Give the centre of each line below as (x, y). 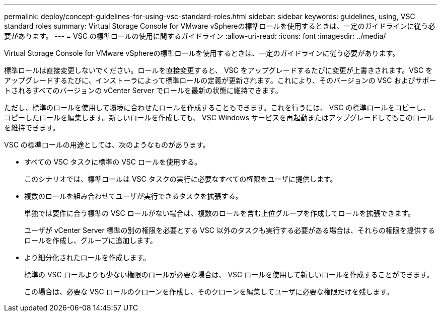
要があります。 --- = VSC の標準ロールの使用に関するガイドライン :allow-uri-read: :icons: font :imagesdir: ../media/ (195, 36)
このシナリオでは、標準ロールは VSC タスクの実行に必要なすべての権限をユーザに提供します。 (181, 179)
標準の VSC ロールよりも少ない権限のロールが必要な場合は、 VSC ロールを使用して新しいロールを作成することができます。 (229, 274)
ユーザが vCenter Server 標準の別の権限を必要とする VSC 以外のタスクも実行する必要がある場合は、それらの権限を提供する (230, 230)
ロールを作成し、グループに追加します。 (91, 240)
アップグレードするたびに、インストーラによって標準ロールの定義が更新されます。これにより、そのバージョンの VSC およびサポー (220, 80)
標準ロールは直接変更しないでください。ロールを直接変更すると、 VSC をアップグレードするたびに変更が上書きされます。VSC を (218, 70)
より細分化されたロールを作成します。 (87, 257)
